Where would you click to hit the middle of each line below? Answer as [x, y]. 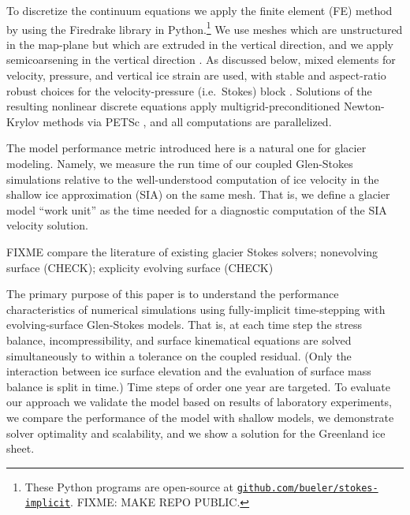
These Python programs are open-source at [129, 486]
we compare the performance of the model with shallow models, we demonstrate [200, 417]
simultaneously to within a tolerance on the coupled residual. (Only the [179, 355]
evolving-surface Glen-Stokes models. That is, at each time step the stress [184, 325]
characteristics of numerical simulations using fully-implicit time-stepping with [196, 309]
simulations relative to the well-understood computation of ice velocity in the [193, 179]
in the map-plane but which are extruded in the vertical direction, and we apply [200, 44]
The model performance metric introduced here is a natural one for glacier [186, 148]
